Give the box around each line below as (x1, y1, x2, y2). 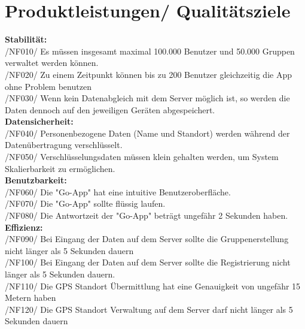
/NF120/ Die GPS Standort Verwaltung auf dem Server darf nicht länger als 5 (5, 303, 293, 315)
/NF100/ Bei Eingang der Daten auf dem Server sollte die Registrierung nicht (5, 256, 291, 268)
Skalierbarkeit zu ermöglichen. (5, 162, 115, 174)
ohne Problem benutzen (5, 80, 91, 92)
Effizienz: (5, 221, 43, 233)
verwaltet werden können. (5, 56, 99, 69)
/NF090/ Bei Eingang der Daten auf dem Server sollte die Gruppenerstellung (5, 233, 289, 245)
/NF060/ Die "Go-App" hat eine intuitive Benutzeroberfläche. (5, 185, 231, 198)
